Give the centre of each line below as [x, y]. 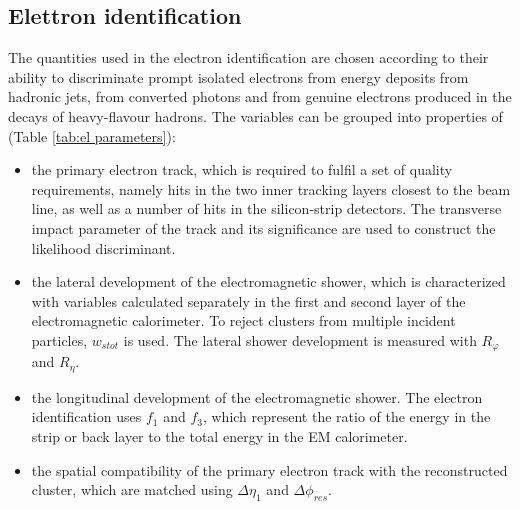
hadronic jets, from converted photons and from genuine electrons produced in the [260, 96]
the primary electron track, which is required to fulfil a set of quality [242, 169]
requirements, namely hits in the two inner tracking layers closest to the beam [271, 188]
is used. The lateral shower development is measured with [300, 339]
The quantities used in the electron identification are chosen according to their [248, 57]
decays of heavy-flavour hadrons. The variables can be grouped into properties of [255, 115]
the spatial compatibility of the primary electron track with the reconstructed [269, 469]
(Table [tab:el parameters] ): [92, 135]
